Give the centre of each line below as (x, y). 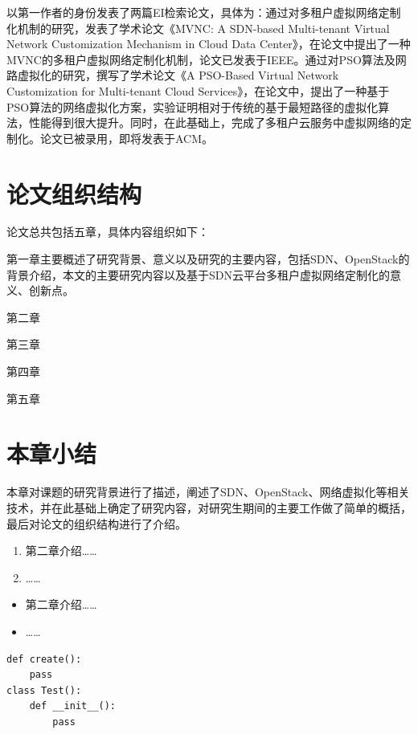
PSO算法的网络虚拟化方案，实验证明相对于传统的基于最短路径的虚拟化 (193, 106)
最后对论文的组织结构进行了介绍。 (96, 523)
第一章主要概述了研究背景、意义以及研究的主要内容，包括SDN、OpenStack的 (208, 259)
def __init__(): (73, 706)
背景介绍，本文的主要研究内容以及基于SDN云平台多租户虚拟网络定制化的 (198, 274)
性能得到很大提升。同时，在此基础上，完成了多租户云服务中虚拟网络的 (214, 122)
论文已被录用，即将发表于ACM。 (127, 138)
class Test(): (44, 690)
